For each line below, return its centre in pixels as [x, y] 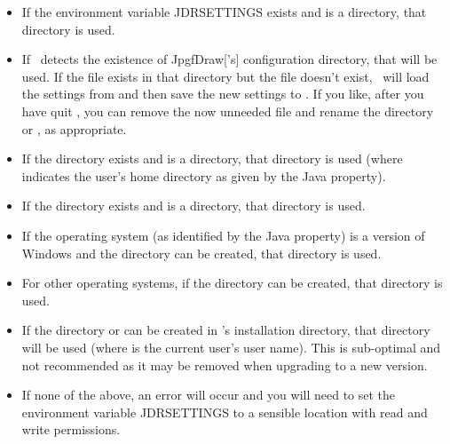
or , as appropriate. [74, 128]
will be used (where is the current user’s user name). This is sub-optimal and [231, 347]
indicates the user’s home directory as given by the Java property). [204, 175]
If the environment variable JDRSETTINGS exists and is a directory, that [224, 12]
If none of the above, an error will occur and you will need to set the [209, 395]
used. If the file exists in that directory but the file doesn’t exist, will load [225, 76]
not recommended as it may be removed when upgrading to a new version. [225, 365]
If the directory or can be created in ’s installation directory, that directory [226, 330]
